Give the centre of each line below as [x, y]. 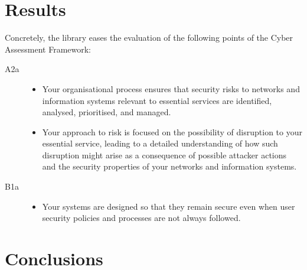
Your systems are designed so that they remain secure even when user [169, 206]
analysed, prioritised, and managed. [107, 112]
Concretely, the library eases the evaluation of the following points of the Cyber [149, 38]
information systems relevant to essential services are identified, [157, 100]
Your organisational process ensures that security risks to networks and [171, 88]
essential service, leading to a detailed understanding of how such [160, 143]
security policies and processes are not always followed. [141, 218]
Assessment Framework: [48, 49]
